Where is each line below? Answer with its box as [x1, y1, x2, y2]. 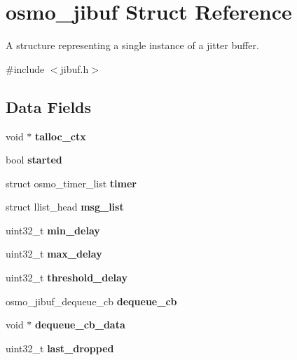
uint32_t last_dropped [6, 340, 114, 355]
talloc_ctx [35, 128, 86, 143]
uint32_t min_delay [6, 222, 100, 237]
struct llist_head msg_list [6, 199, 124, 214]
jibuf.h [60, 61, 89, 76]
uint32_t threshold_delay [6, 270, 127, 285]
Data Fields [6, 95, 92, 117]
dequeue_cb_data [35, 317, 125, 332]
